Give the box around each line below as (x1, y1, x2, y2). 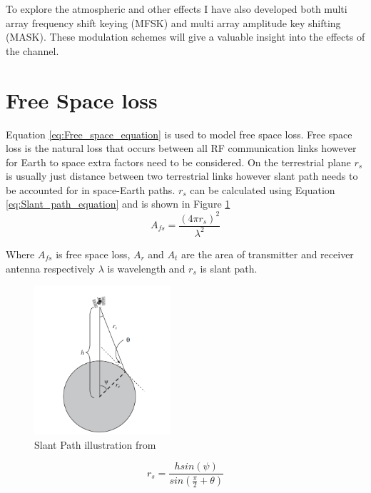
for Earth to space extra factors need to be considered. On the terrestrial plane (6, 154, 351, 169)
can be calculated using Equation (190, 182, 335, 197)
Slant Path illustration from (34, 437, 156, 452)
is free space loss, (56, 246, 131, 261)
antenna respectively (6, 260, 95, 275)
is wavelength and (107, 260, 185, 275)
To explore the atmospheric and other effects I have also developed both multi (6, 1, 347, 16)
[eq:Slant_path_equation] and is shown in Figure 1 (6, 196, 230, 211)
